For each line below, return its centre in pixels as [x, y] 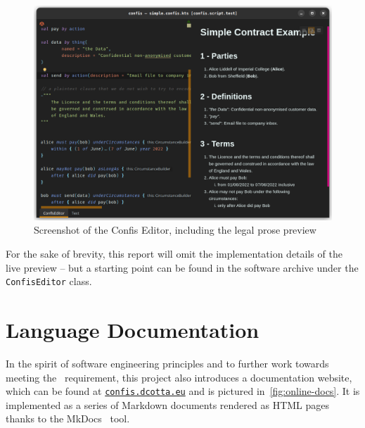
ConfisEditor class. [49, 281]
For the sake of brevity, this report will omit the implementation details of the [174, 253]
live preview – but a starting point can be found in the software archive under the [182, 267]
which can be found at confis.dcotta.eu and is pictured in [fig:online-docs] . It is [183, 391]
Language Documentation [133, 329]
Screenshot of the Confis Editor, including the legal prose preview [175, 230]
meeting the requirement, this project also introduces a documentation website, [179, 377]
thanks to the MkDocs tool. [68, 418]
